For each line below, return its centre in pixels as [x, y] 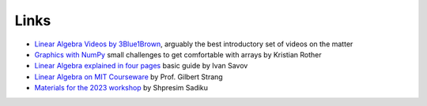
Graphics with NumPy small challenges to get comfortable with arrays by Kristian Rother [178, 54]
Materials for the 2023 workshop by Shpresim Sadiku [121, 88]
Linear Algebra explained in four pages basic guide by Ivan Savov [141, 66]
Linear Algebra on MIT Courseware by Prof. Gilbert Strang [128, 77]
